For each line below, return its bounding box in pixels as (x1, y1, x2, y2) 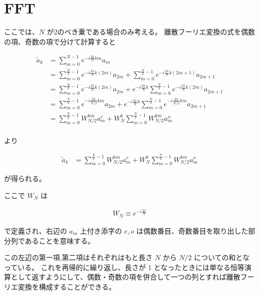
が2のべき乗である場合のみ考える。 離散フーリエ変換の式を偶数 (46, 26, 256, 37)
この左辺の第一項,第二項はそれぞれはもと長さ (4, 252, 153, 263)
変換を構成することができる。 (17, 281, 116, 292)
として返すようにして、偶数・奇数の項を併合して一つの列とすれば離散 (10, 272, 241, 282)
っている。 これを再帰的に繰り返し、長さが (4, 262, 146, 272)
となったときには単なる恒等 (154, 262, 245, 272)
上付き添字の (80, 225, 122, 236)
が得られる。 (4, 173, 46, 184)
